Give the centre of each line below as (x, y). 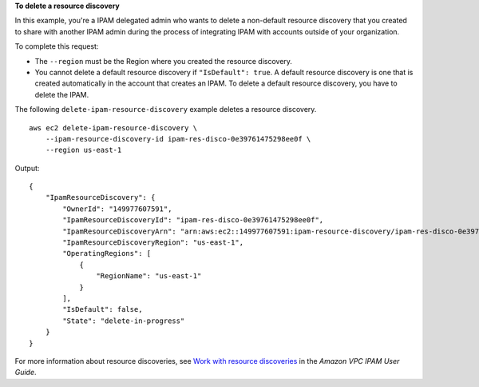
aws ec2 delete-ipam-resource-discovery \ (113, 128)
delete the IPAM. (62, 94)
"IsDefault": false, (103, 309)
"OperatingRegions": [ (107, 253)
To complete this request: (57, 46)
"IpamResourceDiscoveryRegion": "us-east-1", (153, 243)
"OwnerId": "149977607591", (117, 209)
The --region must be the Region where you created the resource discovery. (164, 61)
